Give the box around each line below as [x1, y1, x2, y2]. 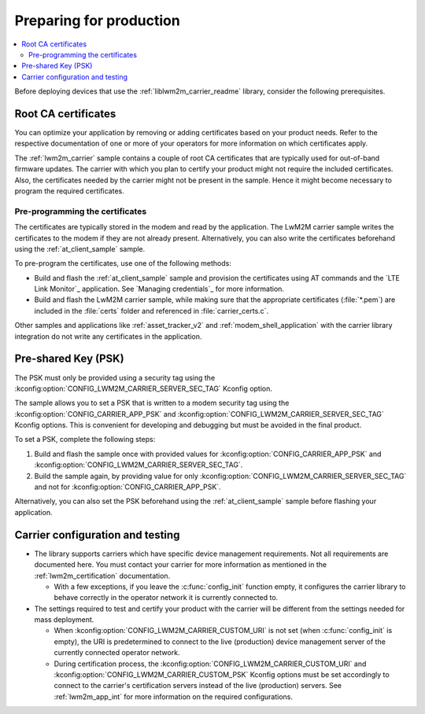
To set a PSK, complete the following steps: [14, 435, 156, 444]
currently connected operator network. [54, 648, 180, 657]
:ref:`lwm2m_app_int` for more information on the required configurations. [54, 692, 294, 701]
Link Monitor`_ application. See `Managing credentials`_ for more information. [34, 284, 285, 294]
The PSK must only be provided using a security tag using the [14, 373, 216, 382]
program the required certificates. [14, 186, 125, 196]
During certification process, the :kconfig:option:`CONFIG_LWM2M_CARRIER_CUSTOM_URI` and [54, 659, 367, 668]
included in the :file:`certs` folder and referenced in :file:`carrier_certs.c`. [34, 306, 269, 315]
